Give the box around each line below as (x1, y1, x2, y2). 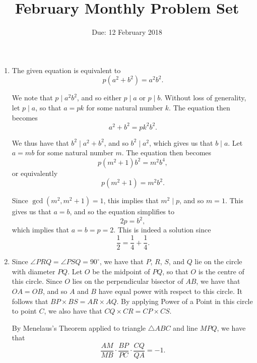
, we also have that (44, 306, 102, 316)
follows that (12, 295, 48, 306)
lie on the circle (195, 256, 242, 267)
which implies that (12, 224, 70, 235)
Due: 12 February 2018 (92, 27, 162, 37)
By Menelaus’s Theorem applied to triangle (12, 322, 146, 333)
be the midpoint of (92, 266, 150, 276)
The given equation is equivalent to (12, 65, 121, 75)
